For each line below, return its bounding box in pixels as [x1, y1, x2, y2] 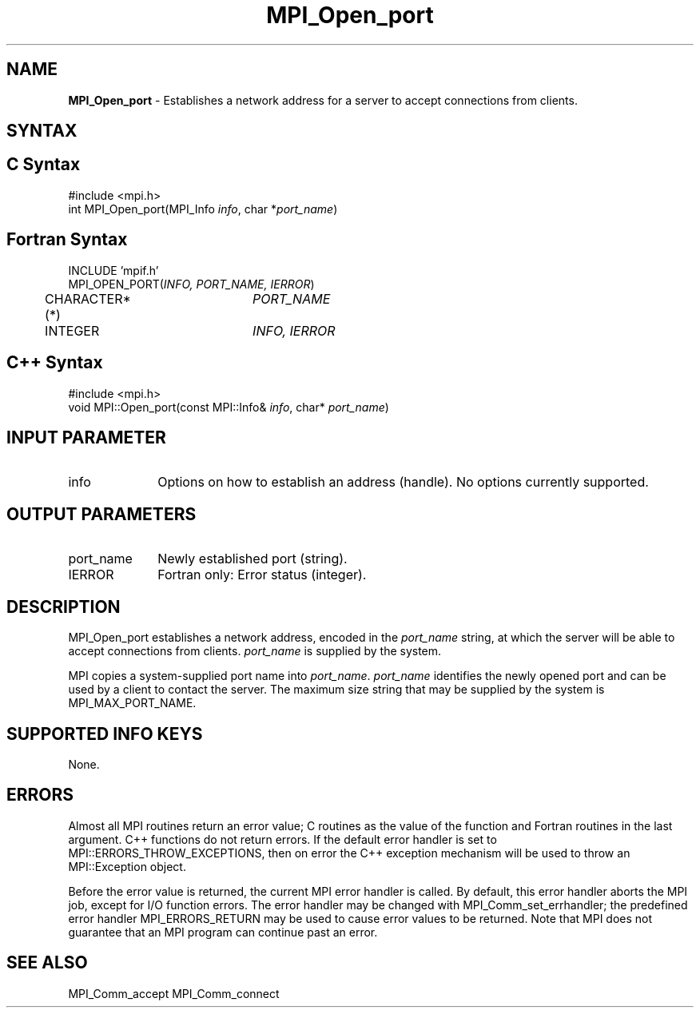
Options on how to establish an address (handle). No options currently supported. [157, 474, 649, 491]
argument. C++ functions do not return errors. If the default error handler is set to [68, 832, 497, 846]
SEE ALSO [6, 952, 88, 973]
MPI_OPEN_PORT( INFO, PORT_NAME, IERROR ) [68, 276, 315, 291]
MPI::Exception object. [68, 859, 186, 873]
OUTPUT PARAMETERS [6, 503, 197, 524]
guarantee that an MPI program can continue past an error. [68, 925, 378, 939]
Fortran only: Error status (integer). [157, 567, 367, 583]
